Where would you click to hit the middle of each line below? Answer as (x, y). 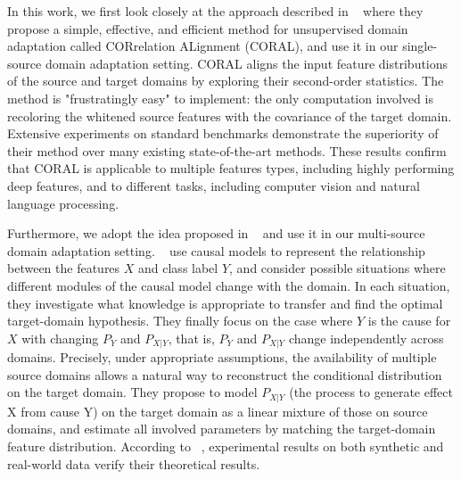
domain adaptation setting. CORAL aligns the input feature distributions (247, 63)
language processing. (63, 203)
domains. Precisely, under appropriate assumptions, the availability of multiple (222, 357)
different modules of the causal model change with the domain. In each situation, (229, 285)
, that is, (191, 338)
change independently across (366, 338)
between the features (64, 268)
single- (420, 46)
